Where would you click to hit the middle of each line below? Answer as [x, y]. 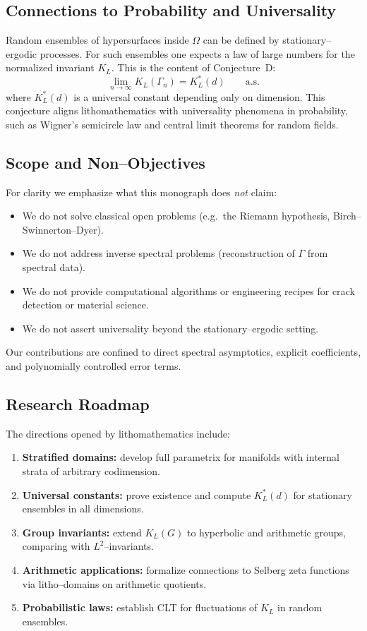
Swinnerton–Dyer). [63, 229]
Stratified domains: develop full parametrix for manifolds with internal [181, 457]
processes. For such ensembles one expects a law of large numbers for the [197, 53]
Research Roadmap [78, 404]
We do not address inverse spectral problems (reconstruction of [158, 253]
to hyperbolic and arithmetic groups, [266, 532]
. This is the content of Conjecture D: [193, 67]
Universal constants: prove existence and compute [137, 494]
